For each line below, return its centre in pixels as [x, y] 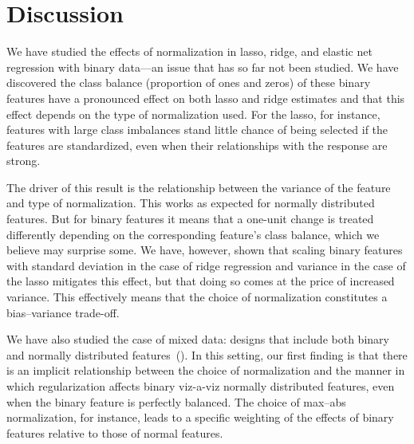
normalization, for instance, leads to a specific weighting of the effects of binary [200, 417]
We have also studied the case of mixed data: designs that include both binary [198, 339]
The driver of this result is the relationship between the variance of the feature [199, 187]
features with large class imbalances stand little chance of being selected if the [197, 130]
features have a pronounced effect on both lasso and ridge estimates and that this [206, 98]
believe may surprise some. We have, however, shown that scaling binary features [205, 250]
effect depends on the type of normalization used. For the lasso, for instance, [193, 114]
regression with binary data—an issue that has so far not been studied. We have [203, 67]
